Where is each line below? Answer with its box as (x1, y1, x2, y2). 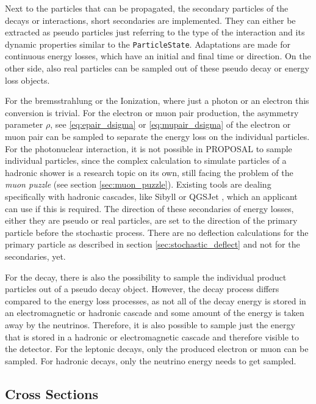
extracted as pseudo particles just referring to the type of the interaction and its (5, 26, 305, 39)
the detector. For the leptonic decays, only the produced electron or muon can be (5, 342, 309, 355)
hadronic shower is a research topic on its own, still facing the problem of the (5, 166, 293, 178)
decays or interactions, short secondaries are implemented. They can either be (5, 13, 296, 26)
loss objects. (5, 73, 50, 86)
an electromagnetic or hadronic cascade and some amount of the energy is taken (5, 306, 304, 319)
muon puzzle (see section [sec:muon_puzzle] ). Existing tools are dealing (5, 178, 271, 191)
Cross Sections (5, 384, 98, 403)
